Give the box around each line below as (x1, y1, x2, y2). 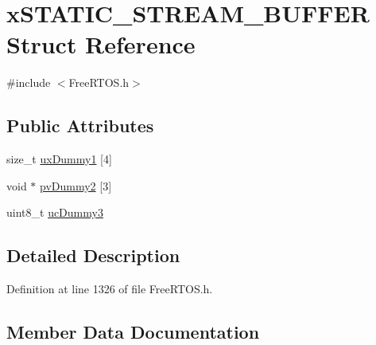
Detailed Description (6, 243, 180, 268)
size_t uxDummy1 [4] (6, 151, 112, 167)
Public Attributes (6, 113, 154, 138)
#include (6, 74, 51, 91)
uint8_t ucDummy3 (6, 204, 103, 221)
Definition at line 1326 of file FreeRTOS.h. (6, 280, 213, 297)
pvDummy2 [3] (40, 177, 112, 194)
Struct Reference (6, 28, 196, 61)
